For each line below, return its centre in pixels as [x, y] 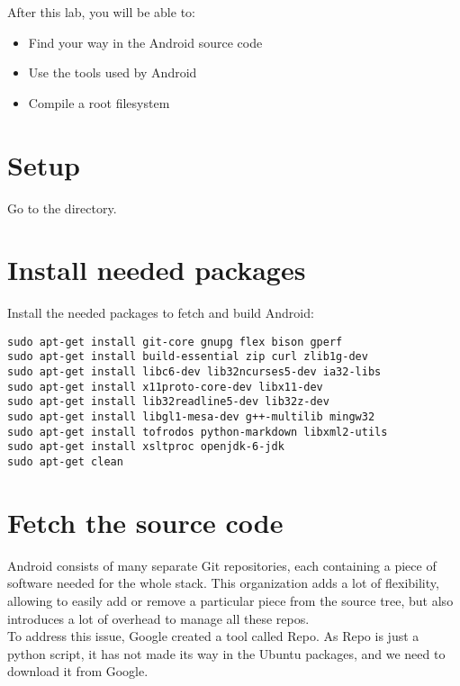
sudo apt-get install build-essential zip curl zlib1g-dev [188, 357]
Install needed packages [157, 270]
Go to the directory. [62, 208]
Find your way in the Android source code [145, 42]
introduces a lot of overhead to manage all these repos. [158, 618]
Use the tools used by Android [113, 72]
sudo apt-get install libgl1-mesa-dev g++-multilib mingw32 [191, 417]
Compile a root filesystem [99, 102]
